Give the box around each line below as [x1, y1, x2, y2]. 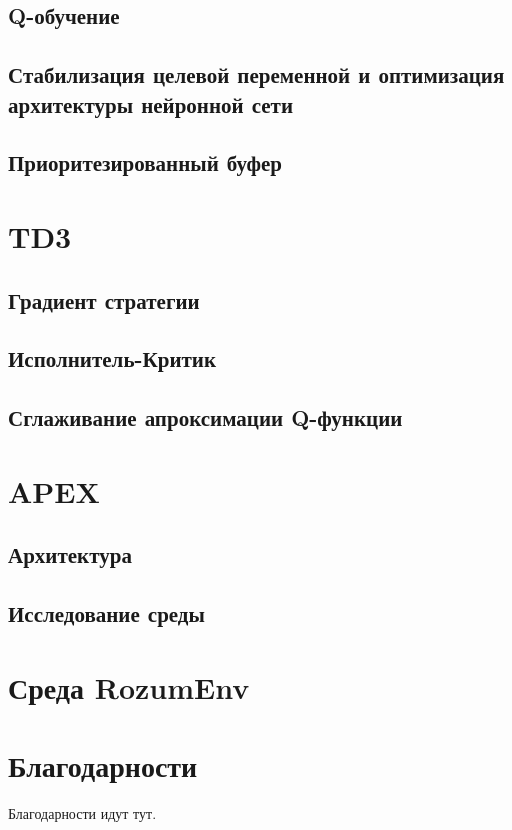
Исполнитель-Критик [8, 343, 217, 374]
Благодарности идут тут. [8, 802, 157, 823]
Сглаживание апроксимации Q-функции [8, 402, 403, 433]
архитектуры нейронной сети [8, 88, 294, 119]
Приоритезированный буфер [8, 147, 283, 178]
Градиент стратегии [8, 284, 200, 315]
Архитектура [8, 539, 132, 570]
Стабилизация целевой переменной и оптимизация [8, 59, 505, 90]
